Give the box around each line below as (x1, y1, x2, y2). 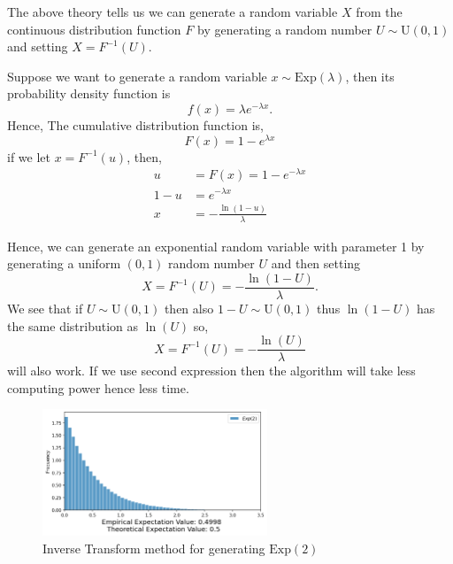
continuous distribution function (7, 19, 181, 38)
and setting (7, 37, 68, 56)
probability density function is (7, 84, 171, 103)
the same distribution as (7, 316, 139, 335)
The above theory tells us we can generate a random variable (7, 3, 338, 20)
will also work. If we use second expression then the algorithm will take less (7, 361, 416, 380)
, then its (345, 66, 395, 85)
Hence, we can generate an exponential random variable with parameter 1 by (7, 236, 425, 255)
